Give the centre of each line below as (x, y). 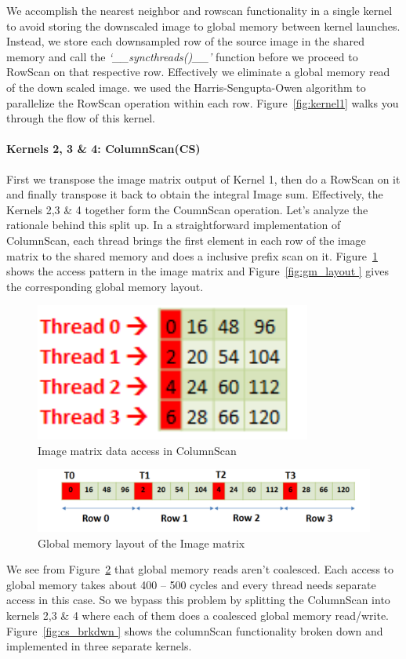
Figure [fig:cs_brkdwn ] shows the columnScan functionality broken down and (195, 630)
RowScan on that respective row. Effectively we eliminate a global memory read (198, 72)
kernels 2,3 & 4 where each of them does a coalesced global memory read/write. (198, 615)
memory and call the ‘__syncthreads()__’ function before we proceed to (182, 56)
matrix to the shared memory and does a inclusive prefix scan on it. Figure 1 (192, 255)
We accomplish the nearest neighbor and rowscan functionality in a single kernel (199, 10)
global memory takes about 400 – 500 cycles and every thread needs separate (191, 584)
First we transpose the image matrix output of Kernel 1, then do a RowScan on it (203, 178)
